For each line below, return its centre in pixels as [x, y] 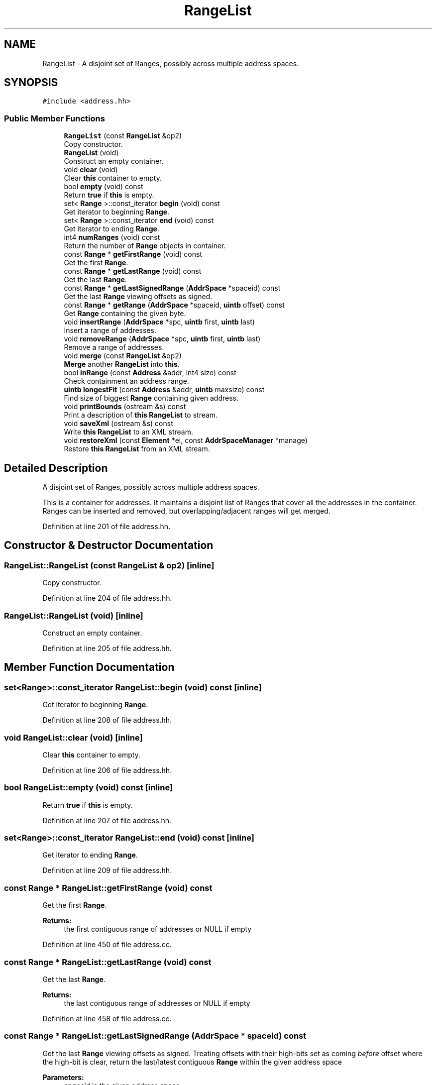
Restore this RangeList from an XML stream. [137, 449]
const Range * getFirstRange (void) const [133, 254]
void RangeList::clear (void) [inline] [73, 737]
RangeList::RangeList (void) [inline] [74, 615]
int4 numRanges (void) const [112, 237]
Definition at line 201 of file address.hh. [107, 527]
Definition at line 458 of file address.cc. [107, 1018]
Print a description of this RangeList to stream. [141, 415]
